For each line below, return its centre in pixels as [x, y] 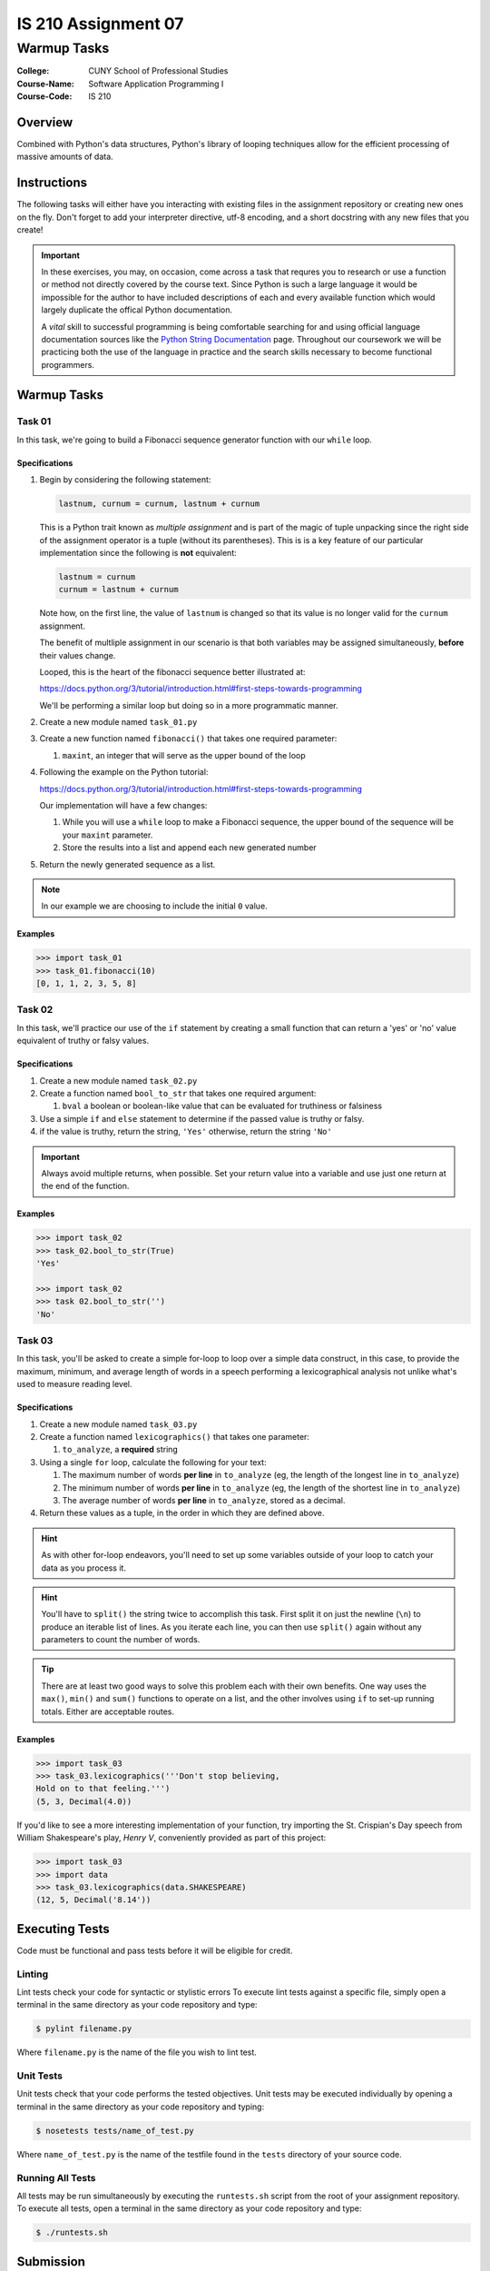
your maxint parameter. [108, 835]
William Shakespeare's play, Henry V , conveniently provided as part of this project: [171, 1838]
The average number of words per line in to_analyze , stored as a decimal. [204, 1500]
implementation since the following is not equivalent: [138, 552]
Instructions [52, 183]
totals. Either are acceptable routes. [108, 1711]
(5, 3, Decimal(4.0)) [84, 1801]
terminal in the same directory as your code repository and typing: [141, 2107]
